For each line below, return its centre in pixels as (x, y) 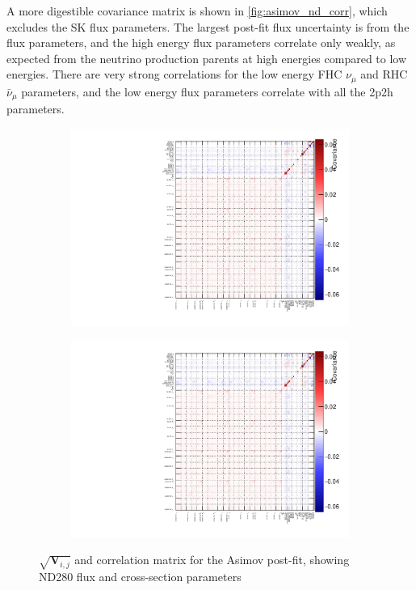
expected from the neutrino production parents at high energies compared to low (207, 58)
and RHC (384, 74)
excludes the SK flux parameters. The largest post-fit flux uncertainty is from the (208, 26)
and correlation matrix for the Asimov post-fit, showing (212, 560)
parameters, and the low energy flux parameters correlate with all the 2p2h (207, 91)
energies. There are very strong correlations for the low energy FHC (174, 74)
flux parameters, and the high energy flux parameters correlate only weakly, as (201, 42)
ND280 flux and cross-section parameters (140, 577)
